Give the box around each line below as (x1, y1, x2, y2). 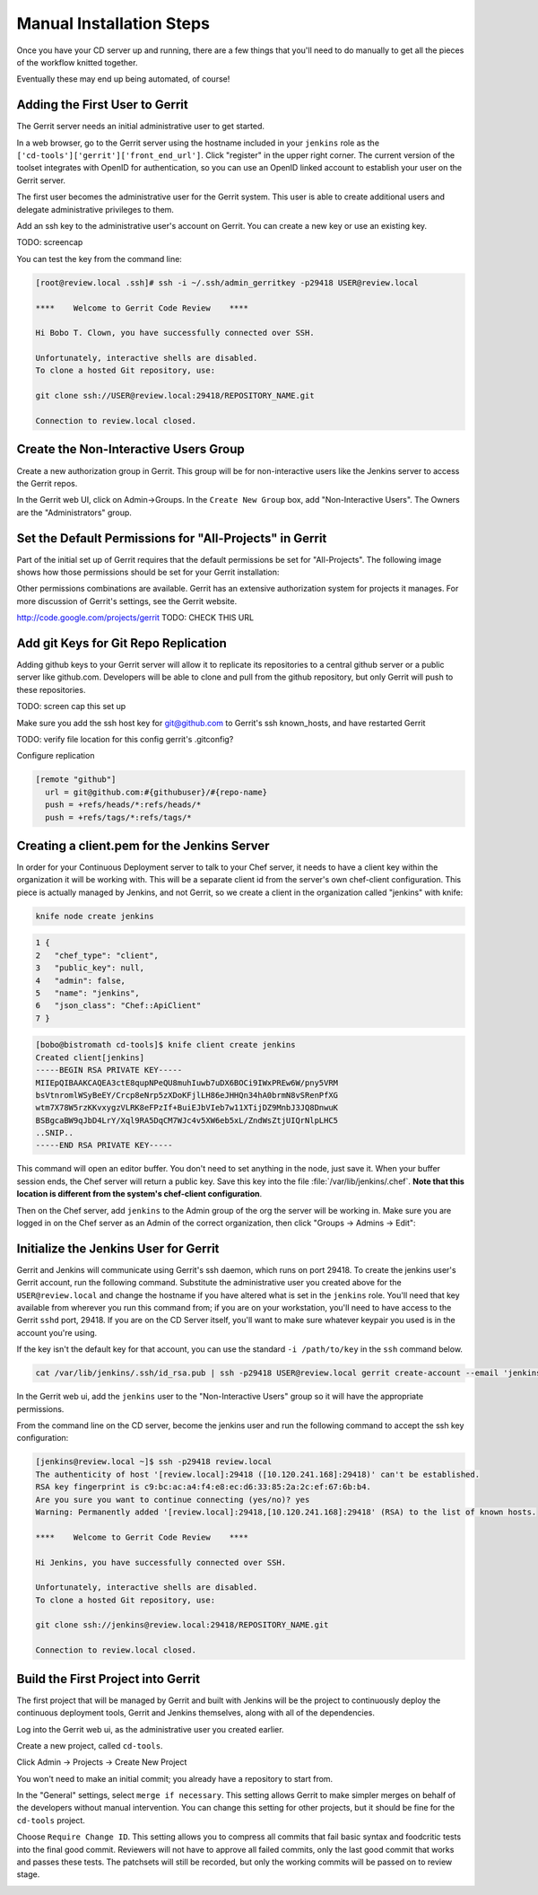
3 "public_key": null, (35, 963, 145, 973)
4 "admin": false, (35, 975, 126, 986)
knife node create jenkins (35, 911, 154, 921)
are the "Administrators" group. (16, 507, 132, 518)
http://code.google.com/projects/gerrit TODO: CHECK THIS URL (16, 612, 255, 623)
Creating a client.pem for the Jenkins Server (16, 838, 270, 853)
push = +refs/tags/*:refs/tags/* (45, 812, 192, 822)
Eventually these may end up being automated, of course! (16, 74, 230, 84)
